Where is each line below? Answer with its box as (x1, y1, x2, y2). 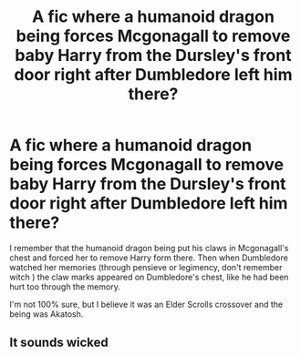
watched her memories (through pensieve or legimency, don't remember (9, 261, 283, 272)
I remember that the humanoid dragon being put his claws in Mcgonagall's (9, 242, 289, 253)
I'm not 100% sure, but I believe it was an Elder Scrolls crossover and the (9, 299, 284, 310)
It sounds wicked (9, 335, 109, 351)
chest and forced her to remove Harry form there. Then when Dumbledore (9, 252, 289, 263)
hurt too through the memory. (9, 280, 120, 292)
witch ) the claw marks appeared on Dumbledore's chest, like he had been (9, 271, 289, 282)
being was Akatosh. (9, 308, 84, 320)
